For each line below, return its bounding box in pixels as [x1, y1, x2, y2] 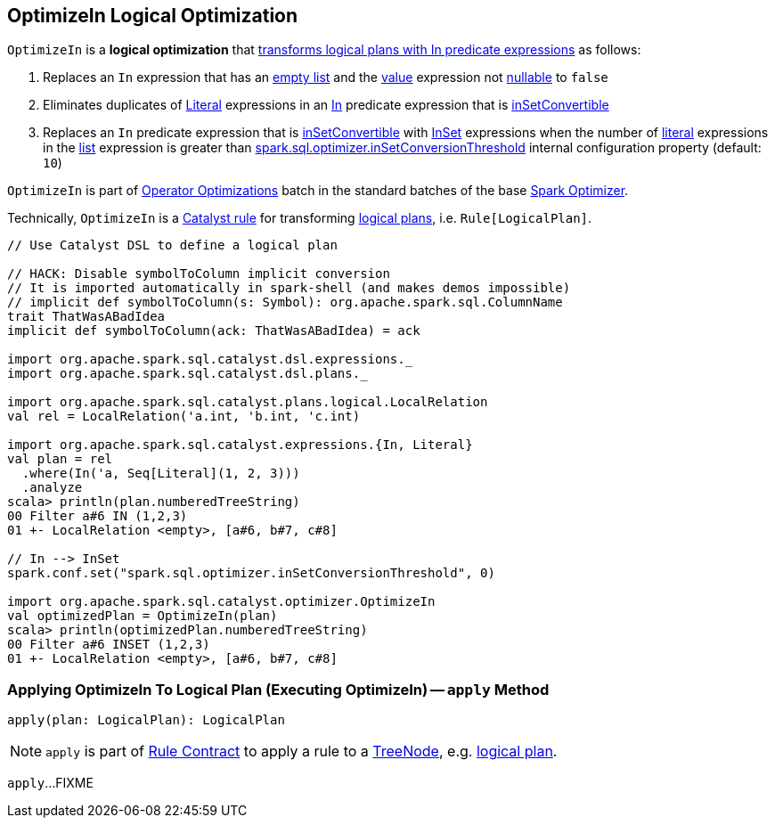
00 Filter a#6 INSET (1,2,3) [7, 637, 210, 652]
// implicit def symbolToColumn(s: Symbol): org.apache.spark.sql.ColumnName [7, 295, 563, 310]
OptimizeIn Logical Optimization [7, 4, 298, 27]
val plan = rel [7, 452, 113, 467]
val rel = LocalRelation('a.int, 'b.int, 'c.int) [7, 409, 361, 424]
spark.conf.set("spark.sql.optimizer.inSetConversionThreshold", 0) [7, 566, 495, 581]
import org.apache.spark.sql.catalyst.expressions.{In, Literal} [7, 437, 473, 453]
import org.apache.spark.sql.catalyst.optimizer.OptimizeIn [7, 594, 436, 609]
